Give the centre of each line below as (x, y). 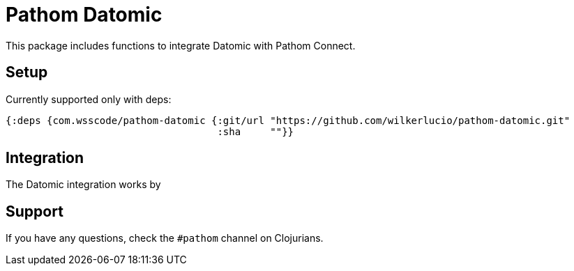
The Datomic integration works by (83, 185)
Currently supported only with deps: (89, 99)
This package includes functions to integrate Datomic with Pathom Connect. (181, 45)
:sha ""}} (256, 131)
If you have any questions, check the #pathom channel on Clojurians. (165, 238)
